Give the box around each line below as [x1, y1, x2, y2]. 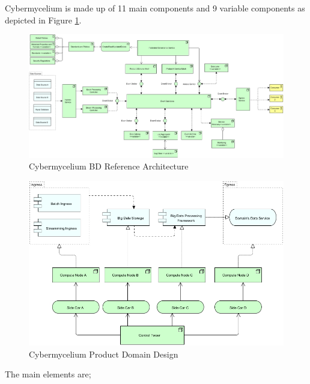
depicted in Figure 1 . [5, 13, 82, 26]
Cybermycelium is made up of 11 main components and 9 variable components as [5, 2, 305, 14]
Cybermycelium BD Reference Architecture [29, 160, 189, 172]
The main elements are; [5, 368, 91, 380]
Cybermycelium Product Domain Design [29, 347, 178, 360]
